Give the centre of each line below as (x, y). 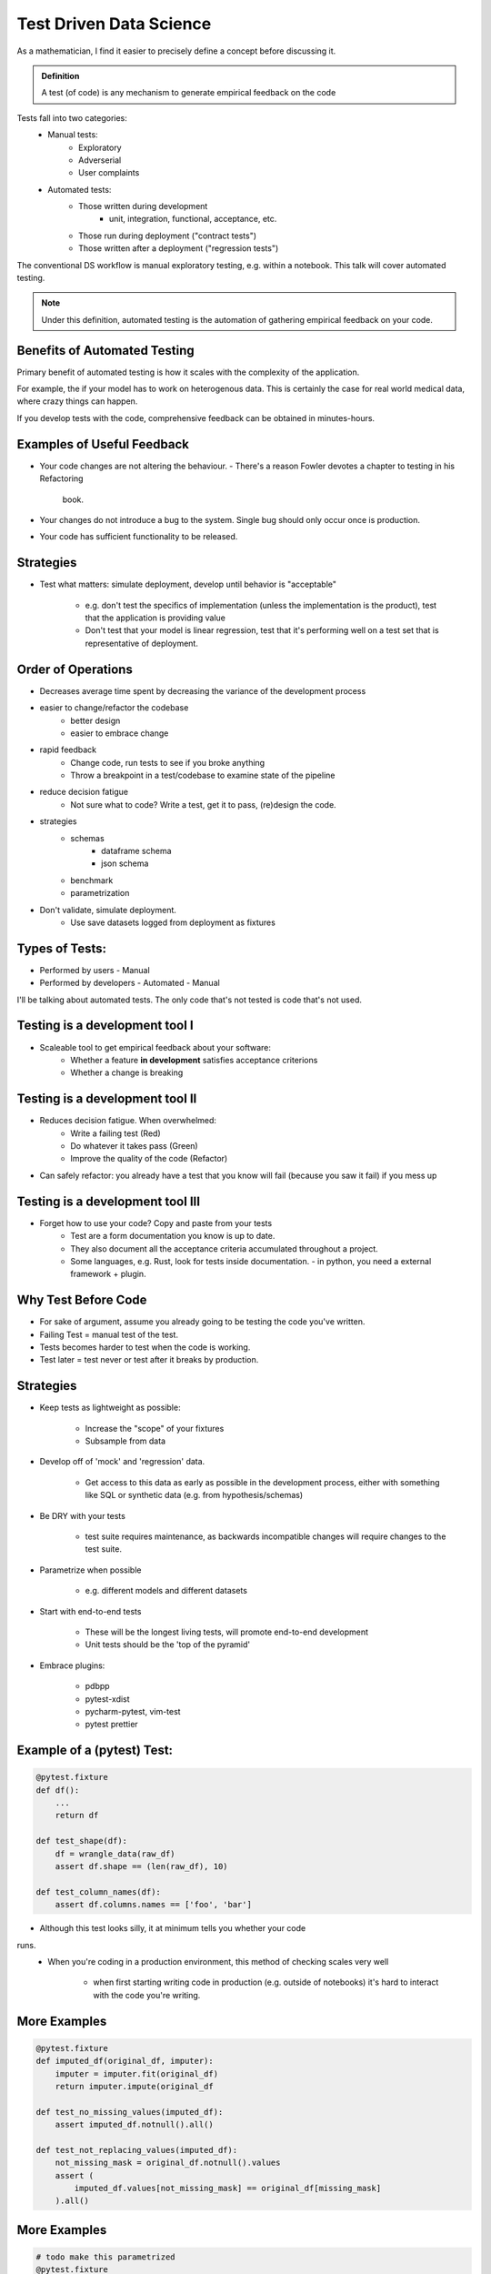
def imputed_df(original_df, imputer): (125, 2061)
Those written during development (143, 206)
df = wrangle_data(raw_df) (115, 1854)
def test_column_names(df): (98, 1892)
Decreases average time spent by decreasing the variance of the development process (203, 690)
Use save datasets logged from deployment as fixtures (173, 922)
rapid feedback (68, 750)
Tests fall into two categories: (72, 117)
